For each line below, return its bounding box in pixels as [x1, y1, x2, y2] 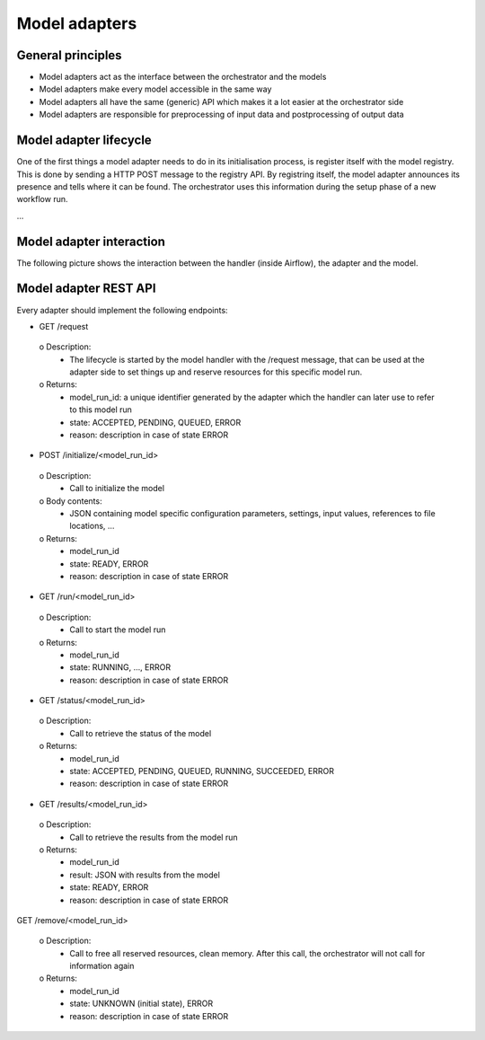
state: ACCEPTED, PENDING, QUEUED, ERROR [69, 417, 242, 427]
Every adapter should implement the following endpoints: [16, 304, 228, 315]
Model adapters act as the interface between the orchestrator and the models [39, 72, 327, 83]
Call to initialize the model [69, 483, 165, 494]
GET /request [39, 321, 89, 331]
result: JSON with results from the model [69, 869, 220, 880]
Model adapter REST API [16, 281, 156, 296]
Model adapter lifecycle [16, 133, 152, 148]
